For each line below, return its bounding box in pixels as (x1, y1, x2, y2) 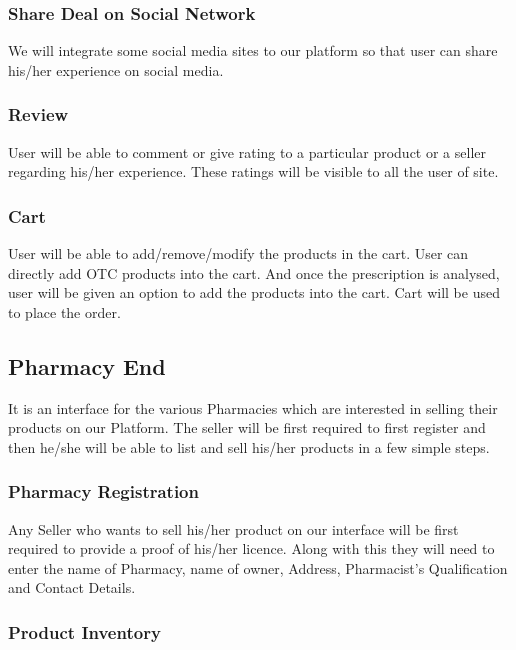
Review (8, 102, 69, 127)
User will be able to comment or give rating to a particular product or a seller (8, 141, 487, 162)
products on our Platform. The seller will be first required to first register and (8, 417, 486, 438)
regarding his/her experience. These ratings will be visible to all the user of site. (8, 161, 499, 182)
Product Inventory (8, 619, 161, 644)
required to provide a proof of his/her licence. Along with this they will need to (8, 538, 495, 559)
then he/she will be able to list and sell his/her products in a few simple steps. (8, 436, 490, 457)
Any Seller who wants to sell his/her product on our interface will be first (8, 518, 459, 539)
